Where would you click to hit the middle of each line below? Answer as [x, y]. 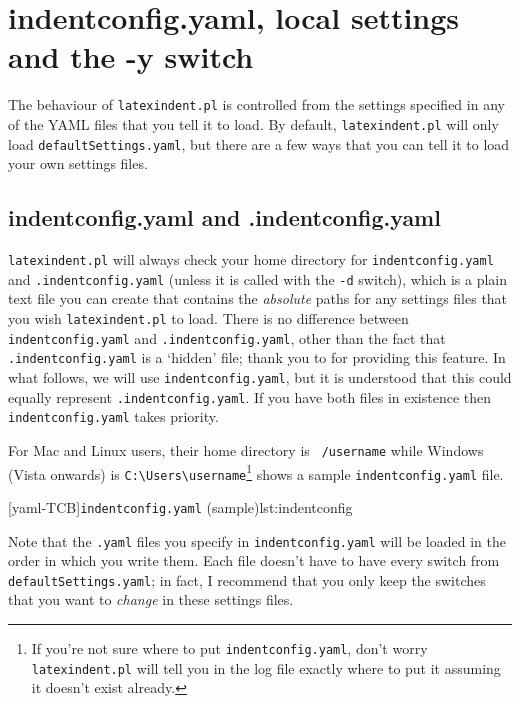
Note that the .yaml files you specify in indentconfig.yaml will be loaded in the [257, 540]
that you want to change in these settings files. [151, 599]
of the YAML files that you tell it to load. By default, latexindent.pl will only [253, 123]
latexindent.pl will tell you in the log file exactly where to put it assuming [266, 667]
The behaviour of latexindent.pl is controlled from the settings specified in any [256, 104]
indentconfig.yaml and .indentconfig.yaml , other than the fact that [227, 337]
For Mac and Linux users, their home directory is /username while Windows [246, 449]
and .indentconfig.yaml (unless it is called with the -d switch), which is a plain [258, 278]
